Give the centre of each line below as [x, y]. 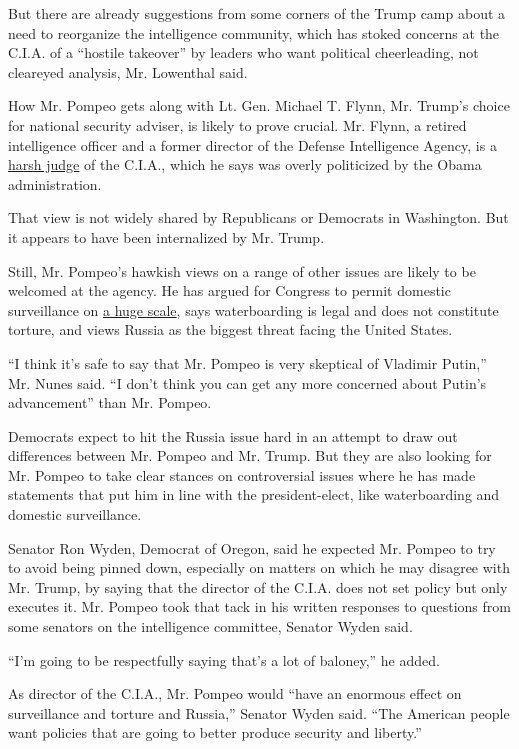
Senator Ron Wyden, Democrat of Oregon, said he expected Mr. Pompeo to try [252, 547]
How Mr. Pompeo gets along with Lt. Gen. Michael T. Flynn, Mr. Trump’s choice [259, 105]
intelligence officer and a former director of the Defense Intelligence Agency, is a [252, 144]
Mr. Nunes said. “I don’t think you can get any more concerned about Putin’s [247, 382]
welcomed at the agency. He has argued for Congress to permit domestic [229, 290]
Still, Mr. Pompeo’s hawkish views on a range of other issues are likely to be [242, 270]
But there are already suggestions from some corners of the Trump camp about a [257, 13]
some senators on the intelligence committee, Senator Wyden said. [210, 626]
